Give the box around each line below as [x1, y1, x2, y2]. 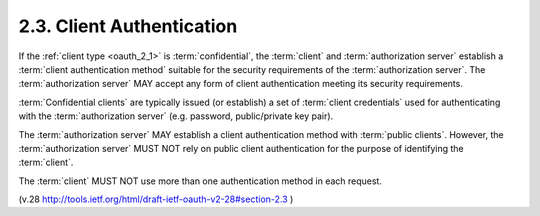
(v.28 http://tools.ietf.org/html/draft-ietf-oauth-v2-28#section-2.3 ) [18, 193, 294, 205]
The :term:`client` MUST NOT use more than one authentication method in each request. [18, 175, 382, 187]
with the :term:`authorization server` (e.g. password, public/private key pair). [18, 110, 334, 122]
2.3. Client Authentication [18, 15, 238, 37]
